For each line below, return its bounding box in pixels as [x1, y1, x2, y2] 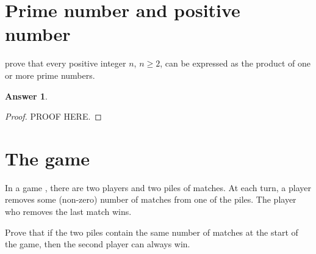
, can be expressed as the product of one [160, 57, 311, 70]
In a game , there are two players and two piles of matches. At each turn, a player [5, 181, 312, 194]
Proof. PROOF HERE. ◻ [5, 110, 102, 123]
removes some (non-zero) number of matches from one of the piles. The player [5, 193, 296, 206]
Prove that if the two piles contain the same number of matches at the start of [5, 225, 298, 238]
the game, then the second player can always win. [5, 238, 190, 250]
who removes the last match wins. [5, 205, 132, 217]
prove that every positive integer [5, 57, 126, 70]
